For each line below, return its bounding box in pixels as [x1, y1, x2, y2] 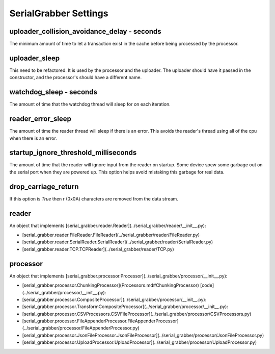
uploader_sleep [9, 54, 60, 62]
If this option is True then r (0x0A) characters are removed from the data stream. [9, 195, 178, 201]
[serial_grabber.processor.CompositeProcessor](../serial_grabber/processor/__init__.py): [22, 296, 207, 302]
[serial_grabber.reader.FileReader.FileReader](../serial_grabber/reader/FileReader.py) [22, 232, 200, 238]
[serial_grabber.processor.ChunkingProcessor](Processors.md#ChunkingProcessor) [22, 282, 200, 288]
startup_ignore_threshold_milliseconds [9, 148, 137, 157]
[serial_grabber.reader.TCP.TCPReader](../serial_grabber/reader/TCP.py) [22, 246, 174, 252]
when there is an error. [9, 135, 57, 141]
